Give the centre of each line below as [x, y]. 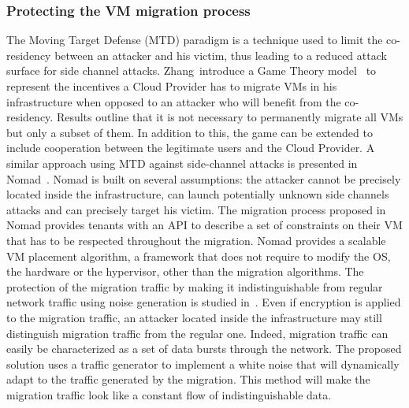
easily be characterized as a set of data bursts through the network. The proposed [204, 349]
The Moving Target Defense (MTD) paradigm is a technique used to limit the [195, 40]
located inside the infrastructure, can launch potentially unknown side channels [198, 194]
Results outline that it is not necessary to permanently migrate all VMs [230, 117]
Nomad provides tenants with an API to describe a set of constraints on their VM [204, 225]
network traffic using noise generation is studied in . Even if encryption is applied [204, 302]
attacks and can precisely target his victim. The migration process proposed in [196, 209]
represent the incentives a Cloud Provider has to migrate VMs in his [172, 86]
